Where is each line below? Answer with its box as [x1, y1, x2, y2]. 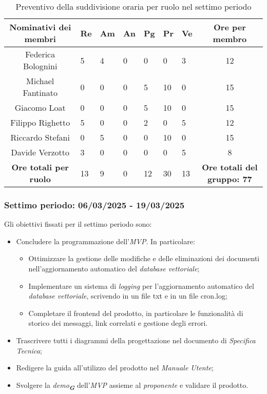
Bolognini [23, 60, 58, 72]
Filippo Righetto [10, 116, 70, 128]
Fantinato [23, 87, 58, 98]
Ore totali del [202, 161, 258, 173]
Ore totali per [11, 161, 69, 173]
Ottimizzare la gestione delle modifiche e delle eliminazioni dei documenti [28, 253, 260, 264]
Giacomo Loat [14, 102, 66, 113]
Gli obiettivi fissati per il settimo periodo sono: [4, 219, 152, 229]
